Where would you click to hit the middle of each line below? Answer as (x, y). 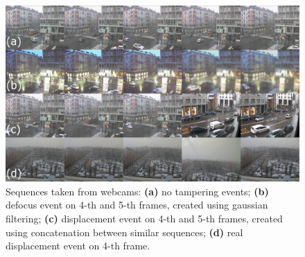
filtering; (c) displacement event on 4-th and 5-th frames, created (144, 219)
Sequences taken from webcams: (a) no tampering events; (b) (137, 191)
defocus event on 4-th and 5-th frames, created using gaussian (137, 205)
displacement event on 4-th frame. (78, 246)
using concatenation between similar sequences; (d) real (124, 232)
